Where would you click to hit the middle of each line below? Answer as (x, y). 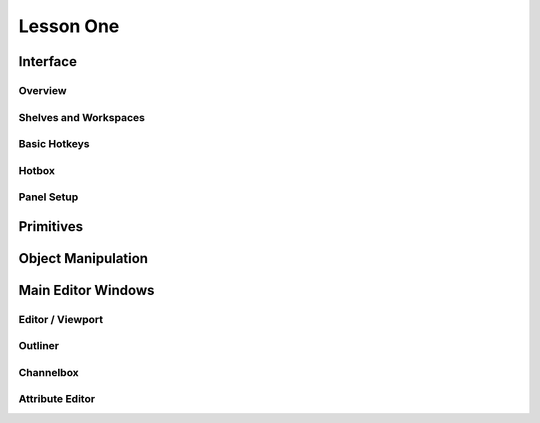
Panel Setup (48, 197)
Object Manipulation (83, 258)
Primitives (51, 226)
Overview (42, 90)
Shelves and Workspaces (81, 117)
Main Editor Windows (86, 290)
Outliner (39, 346)
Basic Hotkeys (54, 144)
